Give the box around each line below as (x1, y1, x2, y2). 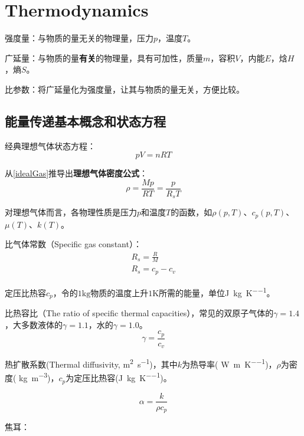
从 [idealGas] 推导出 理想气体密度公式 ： (5, 167, 148, 179)
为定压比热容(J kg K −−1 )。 (66, 370, 172, 384)
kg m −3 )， (19, 370, 59, 384)
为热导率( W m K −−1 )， (182, 356, 277, 370)
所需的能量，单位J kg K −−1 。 (159, 284, 275, 299)
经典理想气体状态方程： (5, 139, 96, 152)
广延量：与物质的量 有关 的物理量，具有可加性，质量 (5, 51, 203, 64)
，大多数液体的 (5, 318, 63, 330)
